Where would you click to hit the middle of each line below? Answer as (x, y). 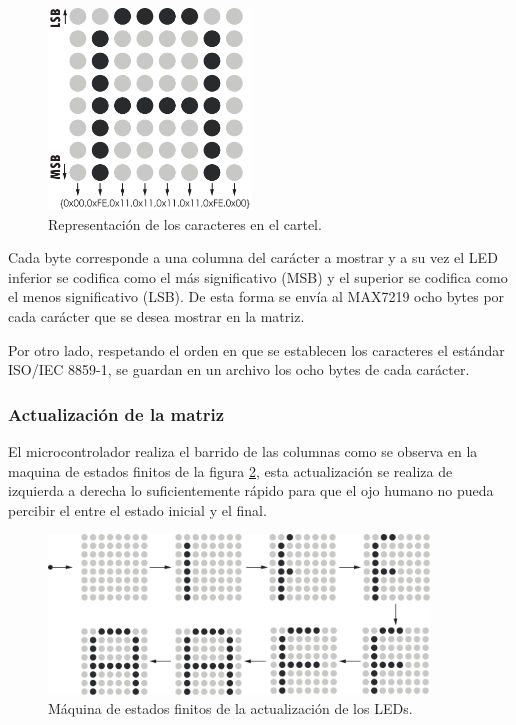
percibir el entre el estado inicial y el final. (137, 509)
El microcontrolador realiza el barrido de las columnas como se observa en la (243, 450)
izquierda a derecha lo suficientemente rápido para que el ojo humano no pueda (251, 490)
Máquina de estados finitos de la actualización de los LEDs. (230, 708)
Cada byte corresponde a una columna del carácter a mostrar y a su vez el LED (253, 257)
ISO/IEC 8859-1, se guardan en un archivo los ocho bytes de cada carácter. (239, 369)
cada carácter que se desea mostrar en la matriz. (156, 315)
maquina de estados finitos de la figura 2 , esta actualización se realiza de (230, 470)
